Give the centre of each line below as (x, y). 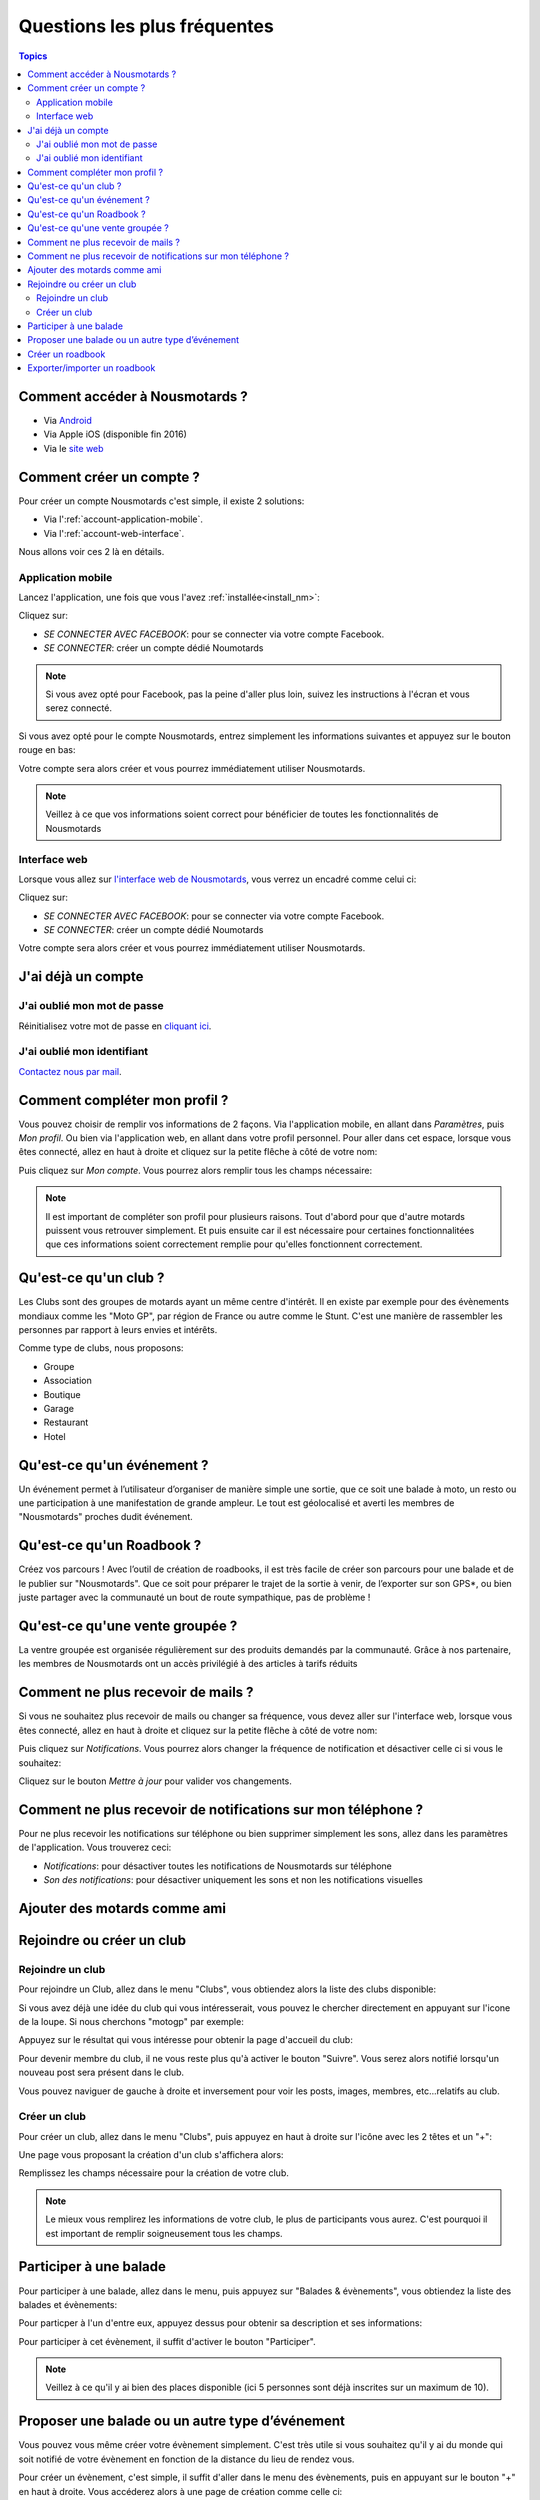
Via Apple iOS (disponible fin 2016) (115, 434)
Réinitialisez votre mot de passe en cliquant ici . (115, 1026)
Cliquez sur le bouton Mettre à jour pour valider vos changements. (155, 1781)
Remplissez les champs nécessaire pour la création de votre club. (153, 2173)
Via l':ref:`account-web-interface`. (114, 533)
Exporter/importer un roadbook (91, 368)
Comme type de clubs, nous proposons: (101, 1348)
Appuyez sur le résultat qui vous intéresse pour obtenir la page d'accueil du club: (186, 2040)
